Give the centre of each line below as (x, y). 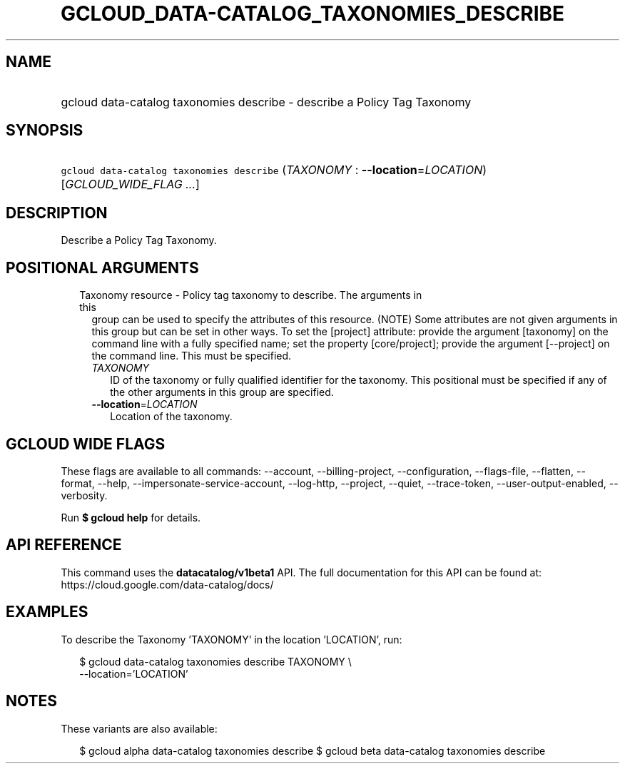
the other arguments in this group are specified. (222, 392)
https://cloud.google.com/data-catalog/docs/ (167, 584)
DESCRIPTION (57, 213)
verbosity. (84, 495)
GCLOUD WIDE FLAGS (86, 444)
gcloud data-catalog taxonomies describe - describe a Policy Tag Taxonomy (266, 102)
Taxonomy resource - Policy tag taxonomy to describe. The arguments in (251, 295)
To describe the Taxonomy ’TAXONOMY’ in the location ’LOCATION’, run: (232, 639)
